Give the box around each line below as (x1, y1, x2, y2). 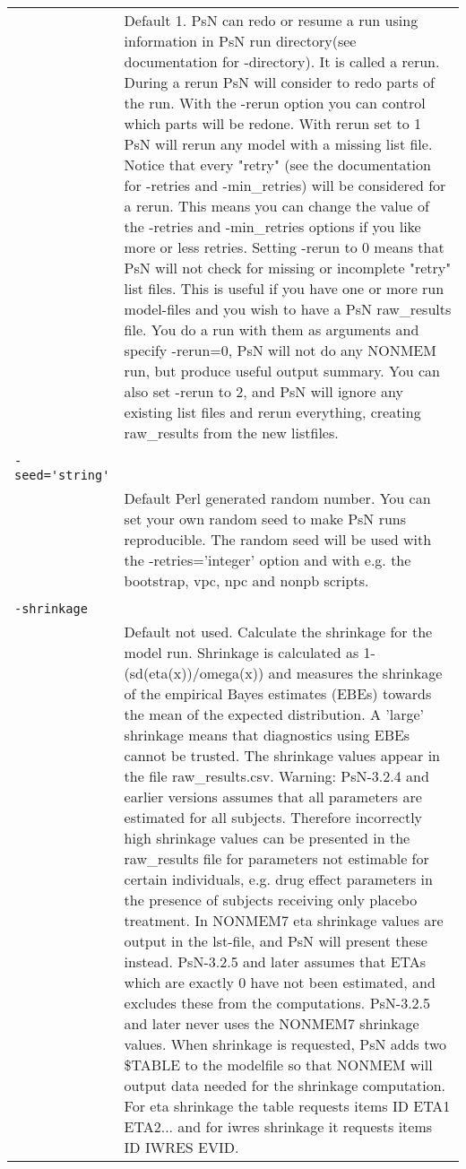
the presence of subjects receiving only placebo (124, 889, 418, 910)
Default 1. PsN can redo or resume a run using (124, 10, 419, 30)
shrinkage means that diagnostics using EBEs (124, 724, 410, 745)
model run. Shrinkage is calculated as (124, 642, 359, 662)
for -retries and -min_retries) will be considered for (124, 175, 446, 195)
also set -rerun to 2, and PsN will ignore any (124, 381, 403, 402)
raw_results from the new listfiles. (124, 422, 339, 443)
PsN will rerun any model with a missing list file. (124, 134, 433, 154)
